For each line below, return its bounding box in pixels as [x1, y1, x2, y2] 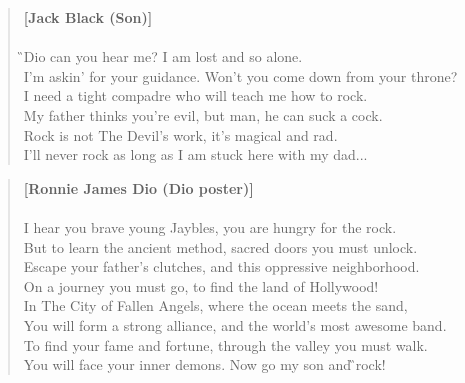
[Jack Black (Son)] [23, 7, 153, 27]
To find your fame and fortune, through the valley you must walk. [23, 334, 428, 355]
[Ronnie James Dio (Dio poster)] [23, 177, 254, 198]
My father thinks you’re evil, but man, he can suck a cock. [23, 104, 383, 125]
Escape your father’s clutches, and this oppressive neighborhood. [23, 256, 420, 277]
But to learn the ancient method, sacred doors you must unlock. [23, 236, 418, 257]
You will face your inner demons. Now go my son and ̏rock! [23, 354, 386, 375]
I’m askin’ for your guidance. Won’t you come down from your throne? [23, 65, 458, 86]
